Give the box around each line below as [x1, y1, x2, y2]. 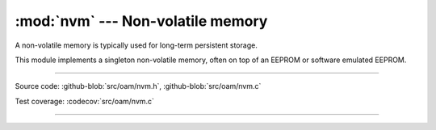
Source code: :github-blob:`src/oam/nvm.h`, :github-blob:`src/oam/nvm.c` [15, 82, 262, 91]
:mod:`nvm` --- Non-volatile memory [15, 12, 268, 30]
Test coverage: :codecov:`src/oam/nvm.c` [15, 96, 155, 106]
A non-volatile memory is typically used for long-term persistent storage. [15, 40, 258, 50]
